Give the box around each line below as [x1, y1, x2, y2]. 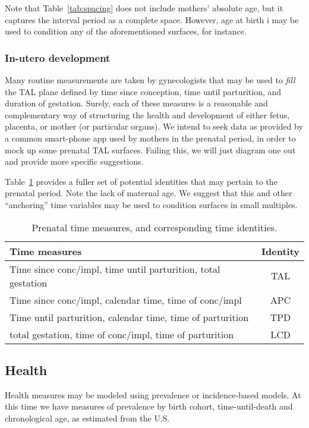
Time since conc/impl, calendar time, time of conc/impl [10, 292, 242, 307]
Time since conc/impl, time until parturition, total [10, 262, 220, 276]
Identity [261, 244, 299, 258]
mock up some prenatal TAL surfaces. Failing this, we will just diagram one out [5, 143, 296, 156]
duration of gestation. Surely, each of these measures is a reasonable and [5, 97, 268, 109]
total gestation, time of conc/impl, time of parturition [10, 327, 234, 341]
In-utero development [5, 50, 111, 65]
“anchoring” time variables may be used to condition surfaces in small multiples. [5, 198, 298, 210]
